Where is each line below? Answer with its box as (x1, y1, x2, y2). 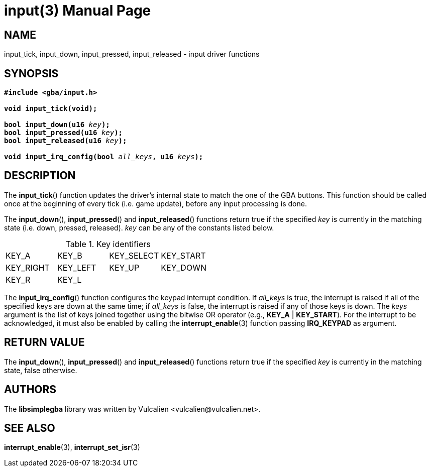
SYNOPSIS (4, 67, 59, 80)
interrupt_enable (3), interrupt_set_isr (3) (4, 443, 140, 452)
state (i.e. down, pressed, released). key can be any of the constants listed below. (4, 223, 274, 232)
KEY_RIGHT (6, 262, 50, 273)
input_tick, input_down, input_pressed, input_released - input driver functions (4, 50, 260, 59)
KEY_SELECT (109, 250, 159, 261)
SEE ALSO (4, 421, 55, 434)
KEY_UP (109, 262, 140, 273)
